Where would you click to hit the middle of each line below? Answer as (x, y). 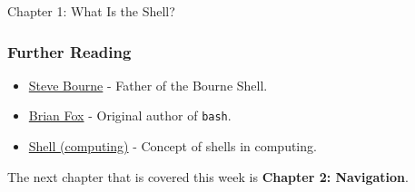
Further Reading (69, 51)
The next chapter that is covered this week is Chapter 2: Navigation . (208, 176)
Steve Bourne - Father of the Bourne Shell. (148, 85)
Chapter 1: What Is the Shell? (91, 11)
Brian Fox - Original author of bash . (130, 115)
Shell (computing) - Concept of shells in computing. (173, 146)
